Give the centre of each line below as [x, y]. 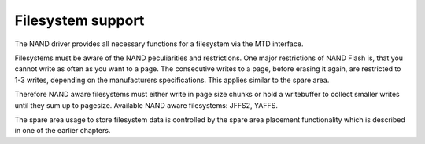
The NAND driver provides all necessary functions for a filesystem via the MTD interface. [159, 44]
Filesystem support [79, 20]
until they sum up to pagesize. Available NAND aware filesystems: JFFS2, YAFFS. [146, 105]
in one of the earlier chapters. [63, 131]
